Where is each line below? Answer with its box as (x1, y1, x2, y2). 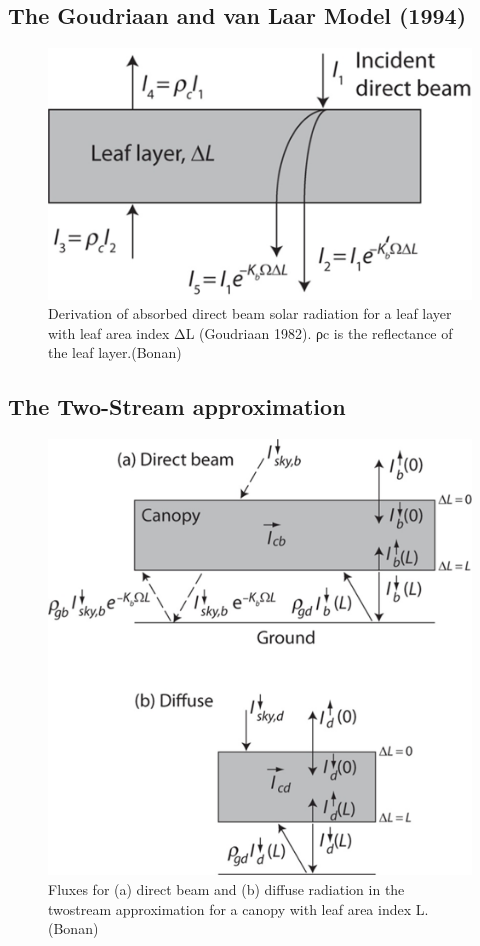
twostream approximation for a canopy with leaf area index (48, 898, 412, 919)
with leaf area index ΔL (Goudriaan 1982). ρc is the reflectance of (48, 322, 453, 343)
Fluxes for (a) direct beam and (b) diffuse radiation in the (48, 879, 405, 900)
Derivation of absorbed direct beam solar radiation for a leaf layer (48, 303, 452, 324)
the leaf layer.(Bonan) (48, 342, 182, 363)
